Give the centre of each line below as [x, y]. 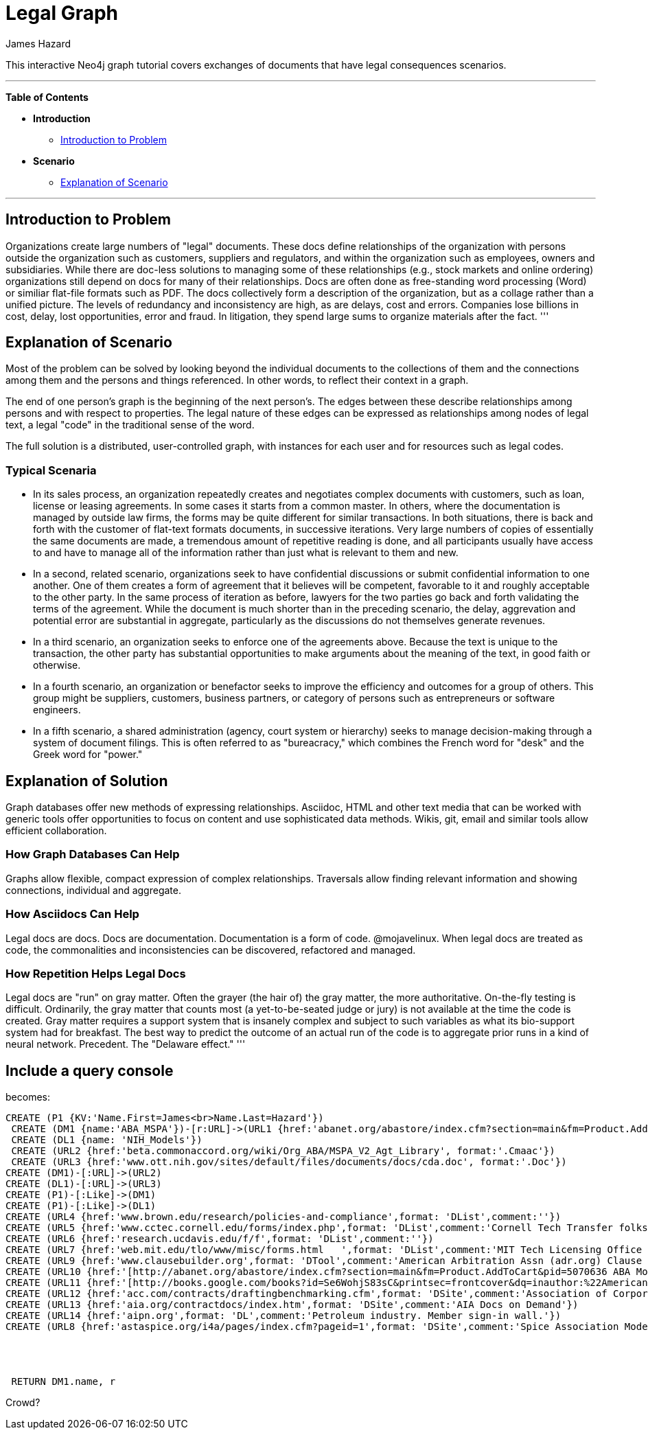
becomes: [28, 1097]
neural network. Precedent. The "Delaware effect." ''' [126, 1044]
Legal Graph [62, 13]
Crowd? [23, 1403]
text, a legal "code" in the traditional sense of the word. [130, 425]
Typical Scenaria [51, 470]
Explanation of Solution [87, 781]
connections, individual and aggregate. [93, 890]
